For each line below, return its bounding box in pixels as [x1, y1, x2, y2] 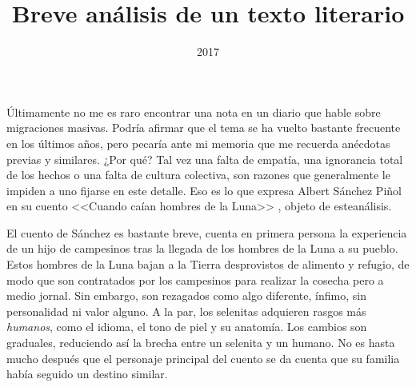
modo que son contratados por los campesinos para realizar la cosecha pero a [6, 271, 384, 288]
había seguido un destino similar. [6, 365, 168, 382]
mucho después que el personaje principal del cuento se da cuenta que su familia [6, 349, 400, 366]
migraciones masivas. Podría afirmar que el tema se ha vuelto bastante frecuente [6, 119, 401, 136]
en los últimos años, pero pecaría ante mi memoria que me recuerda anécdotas [6, 134, 390, 151]
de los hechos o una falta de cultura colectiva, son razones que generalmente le [6, 166, 390, 183]
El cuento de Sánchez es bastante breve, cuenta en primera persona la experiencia [6, 224, 407, 241]
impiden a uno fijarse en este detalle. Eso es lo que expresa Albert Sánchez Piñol [6, 182, 402, 198]
